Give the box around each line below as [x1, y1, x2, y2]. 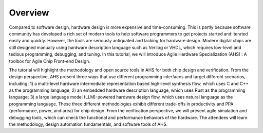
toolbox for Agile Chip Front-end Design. [9, 58, 90, 64]
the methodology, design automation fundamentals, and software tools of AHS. [9, 121, 168, 127]
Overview [9, 7, 49, 18]
